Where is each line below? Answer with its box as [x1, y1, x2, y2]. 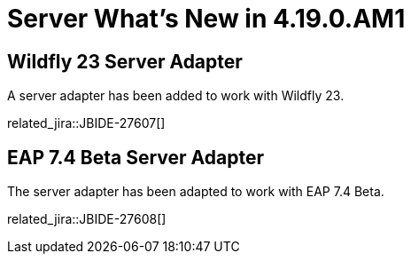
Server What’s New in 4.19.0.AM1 [7, 4, 406, 34]
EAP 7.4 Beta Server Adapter [7, 146, 264, 169]
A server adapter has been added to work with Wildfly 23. [7, 88, 345, 104]
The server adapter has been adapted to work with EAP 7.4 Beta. [7, 184, 384, 200]
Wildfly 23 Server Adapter [7, 50, 243, 73]
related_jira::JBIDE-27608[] [7, 211, 167, 227]
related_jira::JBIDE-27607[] [7, 115, 166, 131]
